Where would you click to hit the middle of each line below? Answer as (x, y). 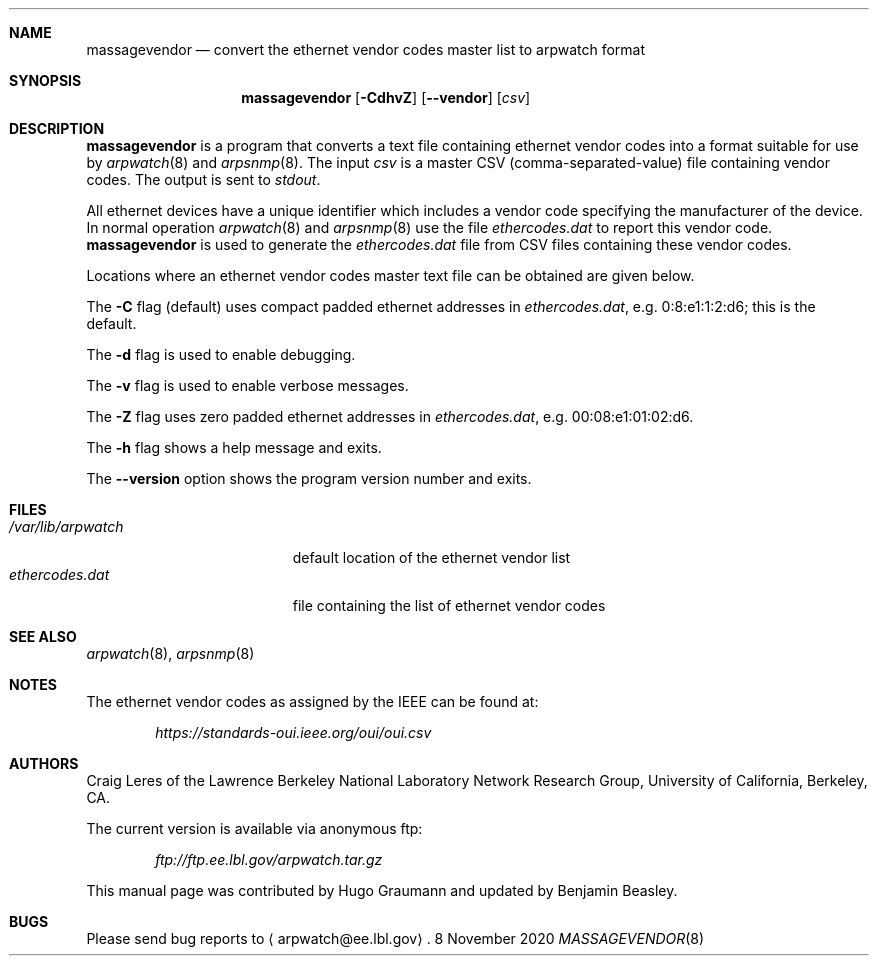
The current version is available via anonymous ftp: (254, 828)
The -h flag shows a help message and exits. (234, 447)
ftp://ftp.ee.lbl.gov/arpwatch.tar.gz (269, 859)
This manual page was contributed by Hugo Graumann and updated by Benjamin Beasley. (382, 890)
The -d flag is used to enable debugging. (221, 354)
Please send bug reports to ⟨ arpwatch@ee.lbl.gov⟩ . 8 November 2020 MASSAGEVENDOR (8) (395, 938)
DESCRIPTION (57, 128)
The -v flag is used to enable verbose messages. (247, 385)
